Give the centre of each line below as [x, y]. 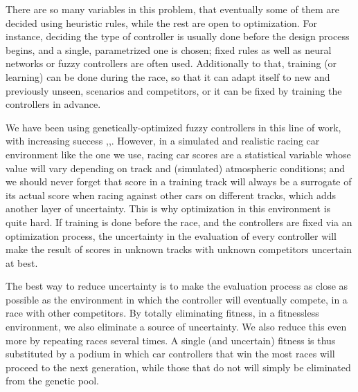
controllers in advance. [53, 104]
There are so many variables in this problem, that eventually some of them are [172, 9]
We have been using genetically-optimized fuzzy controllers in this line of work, [173, 127]
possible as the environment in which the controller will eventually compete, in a [177, 299]
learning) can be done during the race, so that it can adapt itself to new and [168, 76]
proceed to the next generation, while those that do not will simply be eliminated [178, 367]
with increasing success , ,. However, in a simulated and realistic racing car [163, 141]
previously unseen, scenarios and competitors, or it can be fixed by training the [174, 90]
